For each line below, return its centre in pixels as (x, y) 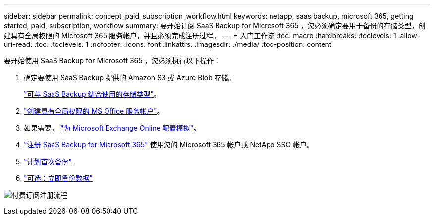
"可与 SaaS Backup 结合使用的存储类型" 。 (92, 94)
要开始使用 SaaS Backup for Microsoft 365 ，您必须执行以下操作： (112, 61)
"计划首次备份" (48, 161)
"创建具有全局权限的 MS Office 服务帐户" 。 (94, 111)
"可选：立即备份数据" (58, 178)
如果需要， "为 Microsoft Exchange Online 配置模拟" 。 (112, 128)
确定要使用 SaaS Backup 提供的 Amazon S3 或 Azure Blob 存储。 (130, 77)
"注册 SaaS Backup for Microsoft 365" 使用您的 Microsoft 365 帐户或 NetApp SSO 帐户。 (169, 145)
